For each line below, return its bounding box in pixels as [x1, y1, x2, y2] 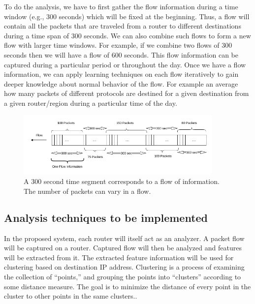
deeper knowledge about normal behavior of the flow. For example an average [4, 78, 238, 89]
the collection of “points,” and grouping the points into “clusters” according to [4, 272, 241, 282]
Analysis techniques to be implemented [4, 210, 208, 225]
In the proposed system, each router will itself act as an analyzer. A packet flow [4, 233, 245, 243]
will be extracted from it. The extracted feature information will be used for [4, 252, 234, 262]
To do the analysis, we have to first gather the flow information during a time [4, 1, 238, 11]
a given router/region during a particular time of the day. [4, 97, 177, 108]
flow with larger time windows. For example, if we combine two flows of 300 [4, 40, 232, 50]
